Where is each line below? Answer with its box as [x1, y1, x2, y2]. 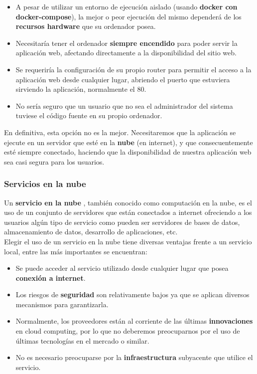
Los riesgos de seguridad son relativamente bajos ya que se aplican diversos [15, 289, 250, 300]
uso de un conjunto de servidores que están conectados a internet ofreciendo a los [4, 207, 252, 217]
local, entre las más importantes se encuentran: [4, 246, 147, 256]
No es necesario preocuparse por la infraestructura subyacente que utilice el [15, 352, 253, 363]
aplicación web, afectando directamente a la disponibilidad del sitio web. [15, 47, 237, 58]
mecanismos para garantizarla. [15, 299, 109, 309]
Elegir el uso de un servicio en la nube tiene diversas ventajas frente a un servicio [4, 236, 252, 246]
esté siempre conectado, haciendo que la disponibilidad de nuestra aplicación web [4, 147, 252, 157]
